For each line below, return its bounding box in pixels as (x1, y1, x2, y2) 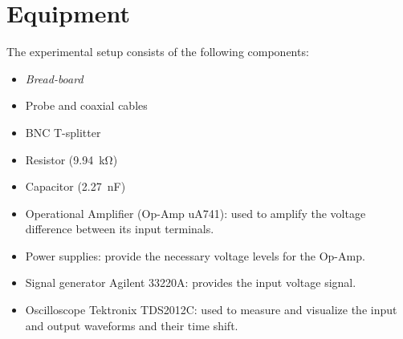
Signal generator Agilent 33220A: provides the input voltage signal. (25, 274, 356, 291)
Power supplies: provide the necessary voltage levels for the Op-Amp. (25, 247, 365, 264)
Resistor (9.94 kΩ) (25, 151, 118, 167)
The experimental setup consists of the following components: (6, 43, 309, 60)
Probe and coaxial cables (25, 97, 148, 114)
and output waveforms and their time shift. (25, 317, 238, 333)
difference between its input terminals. (25, 220, 214, 237)
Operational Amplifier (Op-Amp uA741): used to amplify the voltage (25, 204, 366, 221)
